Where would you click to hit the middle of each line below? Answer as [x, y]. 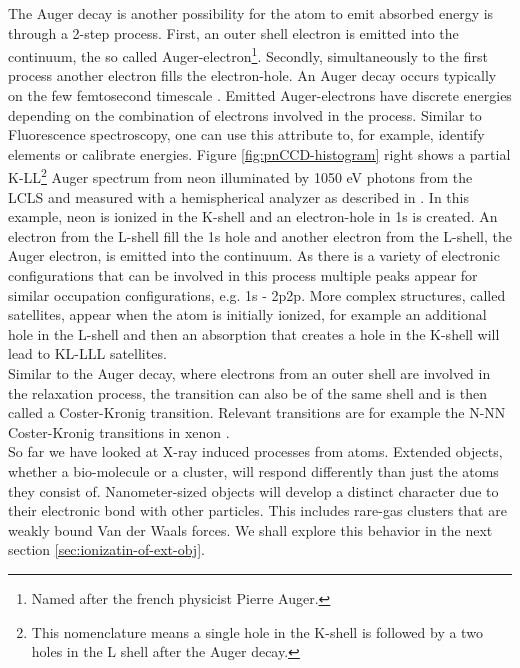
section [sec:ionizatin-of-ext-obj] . [106, 549]
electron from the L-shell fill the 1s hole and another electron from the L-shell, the [260, 235]
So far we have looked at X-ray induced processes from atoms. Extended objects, [255, 451]
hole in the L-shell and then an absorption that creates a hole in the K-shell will [254, 333]
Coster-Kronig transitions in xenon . [119, 431]
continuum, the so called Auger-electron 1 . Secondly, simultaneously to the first [248, 54]
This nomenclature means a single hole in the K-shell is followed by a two [257, 631]
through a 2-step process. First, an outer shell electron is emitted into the [233, 32]
